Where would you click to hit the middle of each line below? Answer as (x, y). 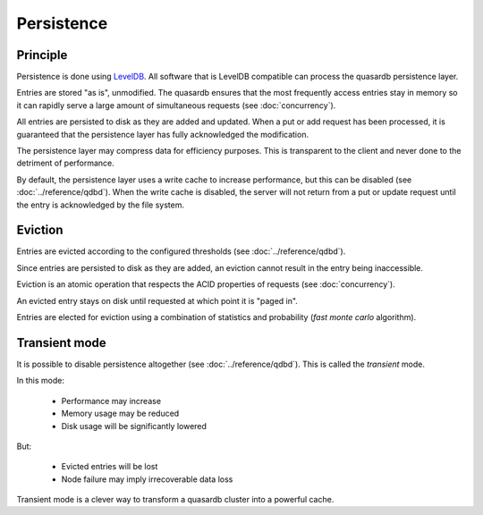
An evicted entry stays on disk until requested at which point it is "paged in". (157, 300)
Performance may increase (111, 401)
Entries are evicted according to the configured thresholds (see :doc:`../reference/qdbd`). (181, 251)
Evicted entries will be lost (110, 467)
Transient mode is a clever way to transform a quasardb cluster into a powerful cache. (175, 500)
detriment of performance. (66, 163)
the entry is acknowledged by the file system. (101, 205)
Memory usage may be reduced (120, 414)
